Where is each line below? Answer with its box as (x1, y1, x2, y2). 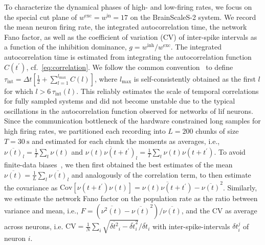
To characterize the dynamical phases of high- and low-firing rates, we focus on (4, 2, 252, 12)
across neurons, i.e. (4, 220, 63, 231)
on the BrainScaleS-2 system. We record (130, 11, 256, 22)
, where (94, 73, 118, 84)
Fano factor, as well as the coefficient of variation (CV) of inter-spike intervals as (4, 31, 257, 42)
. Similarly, (223, 182, 257, 192)
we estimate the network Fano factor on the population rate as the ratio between (4, 193, 258, 204)
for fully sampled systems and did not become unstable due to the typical (4, 95, 235, 106)
